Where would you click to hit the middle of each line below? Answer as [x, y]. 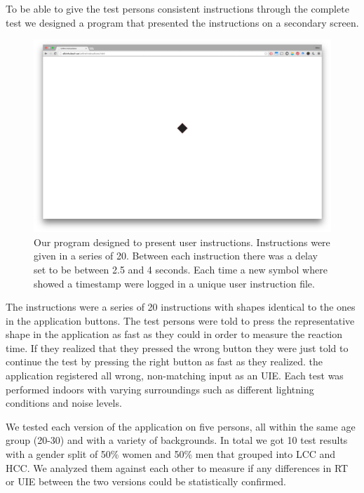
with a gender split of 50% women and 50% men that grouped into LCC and [171, 454]
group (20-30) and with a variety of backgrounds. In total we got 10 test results [177, 440]
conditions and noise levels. [64, 403]
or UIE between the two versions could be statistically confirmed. [146, 481]
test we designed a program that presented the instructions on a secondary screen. [182, 22]
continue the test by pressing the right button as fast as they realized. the [164, 362]
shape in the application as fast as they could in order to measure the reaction [174, 334]
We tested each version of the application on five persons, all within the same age [181, 426]
